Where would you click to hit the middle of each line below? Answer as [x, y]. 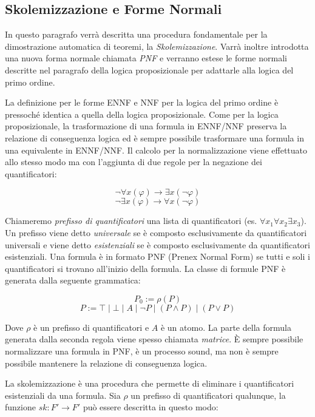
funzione [20, 407]
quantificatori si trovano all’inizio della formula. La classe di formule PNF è [145, 268]
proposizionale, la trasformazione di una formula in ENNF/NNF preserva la [146, 126]
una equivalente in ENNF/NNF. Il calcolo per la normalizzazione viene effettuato [156, 150]
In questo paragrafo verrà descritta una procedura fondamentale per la [136, 34]
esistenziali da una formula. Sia [63, 395]
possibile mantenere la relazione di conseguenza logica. [106, 363]
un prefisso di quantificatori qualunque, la [208, 395]
